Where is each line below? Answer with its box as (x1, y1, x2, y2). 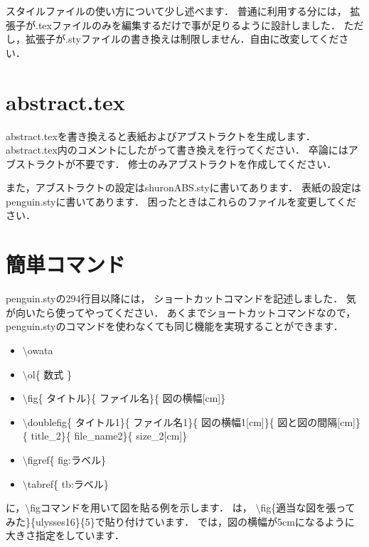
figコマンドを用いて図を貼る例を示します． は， (30, 500, 252, 515)
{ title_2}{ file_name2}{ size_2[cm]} (22, 428, 188, 443)
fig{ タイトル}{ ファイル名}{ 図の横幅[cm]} (27, 391, 226, 405)
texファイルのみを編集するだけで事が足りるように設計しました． (38, 17, 341, 32)
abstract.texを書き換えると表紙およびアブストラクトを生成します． (6, 128, 316, 143)
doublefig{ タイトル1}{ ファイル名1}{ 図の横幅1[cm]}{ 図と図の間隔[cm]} (27, 414, 361, 429)
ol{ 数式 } (27, 366, 73, 381)
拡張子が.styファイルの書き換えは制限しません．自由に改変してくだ (25, 31, 339, 46)
